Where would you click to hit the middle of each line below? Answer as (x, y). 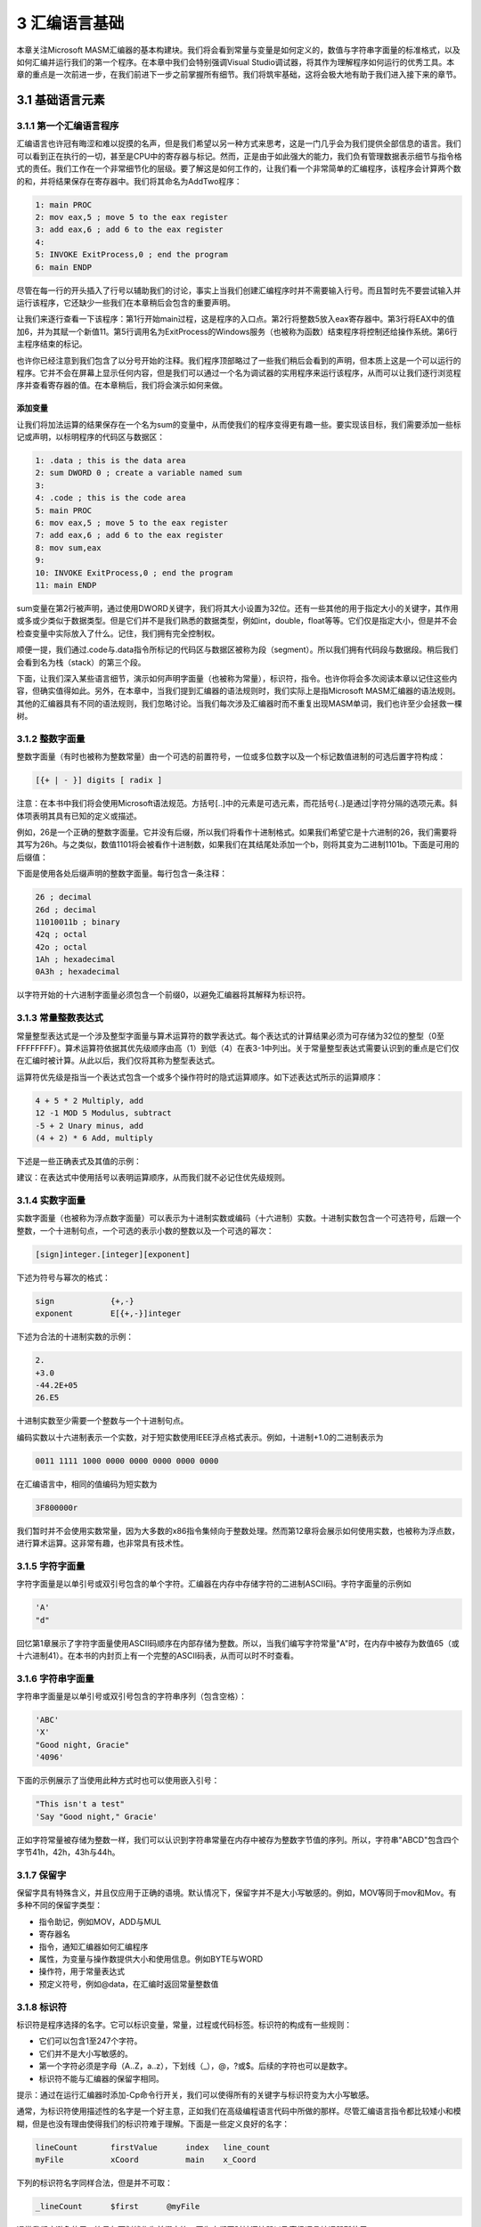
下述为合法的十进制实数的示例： (75, 1337)
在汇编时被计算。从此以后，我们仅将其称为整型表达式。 (118, 1061)
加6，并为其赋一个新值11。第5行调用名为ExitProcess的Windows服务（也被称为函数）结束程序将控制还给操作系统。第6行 (237, 331)
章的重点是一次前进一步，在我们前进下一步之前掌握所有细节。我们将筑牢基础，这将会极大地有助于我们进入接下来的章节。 (239, 75)
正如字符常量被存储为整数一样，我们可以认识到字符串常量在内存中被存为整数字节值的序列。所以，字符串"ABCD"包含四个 (238, 1840)
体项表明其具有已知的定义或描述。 (79, 816)
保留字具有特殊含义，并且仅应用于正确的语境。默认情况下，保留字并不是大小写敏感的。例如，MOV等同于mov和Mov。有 (236, 1893)
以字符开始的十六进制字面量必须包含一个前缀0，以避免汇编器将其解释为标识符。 (163, 995)
